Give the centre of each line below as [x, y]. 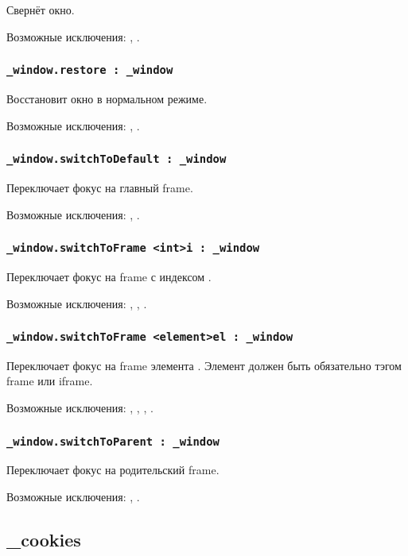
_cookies [44, 540]
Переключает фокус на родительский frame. [113, 470]
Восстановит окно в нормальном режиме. [107, 98]
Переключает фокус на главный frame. [100, 187]
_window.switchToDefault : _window [117, 159]
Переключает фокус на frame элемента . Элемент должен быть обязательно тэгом [204, 365]
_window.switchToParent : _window [113, 441]
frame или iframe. [50, 381]
